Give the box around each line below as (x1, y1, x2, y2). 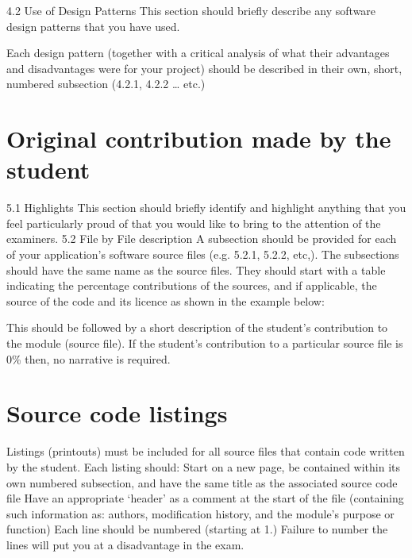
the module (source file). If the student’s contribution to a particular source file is (6, 335, 403, 352)
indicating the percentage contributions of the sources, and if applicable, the (6, 277, 377, 294)
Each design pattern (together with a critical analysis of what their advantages (6, 44, 390, 61)
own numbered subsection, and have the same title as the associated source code (6, 474, 398, 491)
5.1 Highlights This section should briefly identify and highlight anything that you (6, 199, 406, 216)
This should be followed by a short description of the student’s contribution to (6, 319, 388, 336)
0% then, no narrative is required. (6, 350, 171, 367)
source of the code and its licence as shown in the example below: (6, 292, 325, 309)
